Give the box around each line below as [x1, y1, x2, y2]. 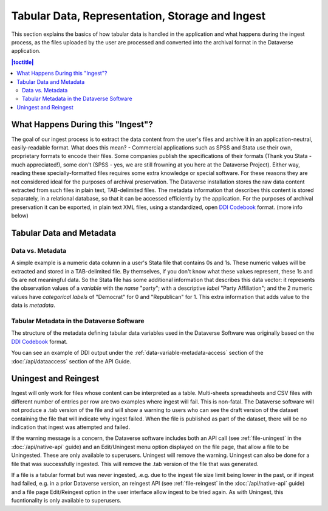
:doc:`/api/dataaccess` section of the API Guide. [11, 357, 132, 365]
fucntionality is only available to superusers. [11, 497, 121, 504]
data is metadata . [11, 301, 56, 309]
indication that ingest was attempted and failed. [11, 423, 131, 431]
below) [11, 212, 29, 219]
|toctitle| [11, 58, 34, 66]
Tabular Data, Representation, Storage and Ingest [11, 9, 266, 22]
